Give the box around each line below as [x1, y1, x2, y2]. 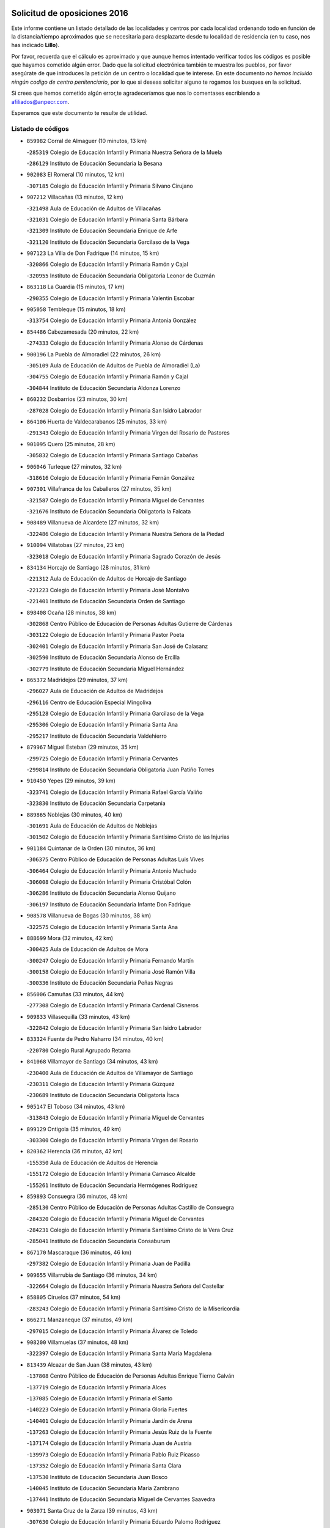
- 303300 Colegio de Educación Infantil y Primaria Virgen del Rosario [26, 1136, 199, 1144]
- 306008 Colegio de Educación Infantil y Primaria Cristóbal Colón [26, 878, 191, 886]
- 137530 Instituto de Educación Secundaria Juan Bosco [26, 1473, 168, 1480]
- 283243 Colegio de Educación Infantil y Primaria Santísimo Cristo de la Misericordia [26, 1305, 240, 1312]
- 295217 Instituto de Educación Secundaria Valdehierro [26, 732, 167, 740]
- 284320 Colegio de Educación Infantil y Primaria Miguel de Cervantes [26, 1215, 205, 1222]
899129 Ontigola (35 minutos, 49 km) [26, 1125, 122, 1133]
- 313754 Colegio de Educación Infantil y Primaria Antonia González [26, 317, 197, 324]
